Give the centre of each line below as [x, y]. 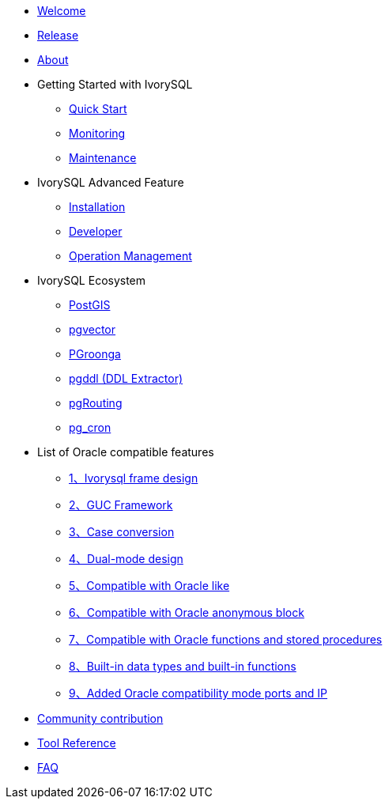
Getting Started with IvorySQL [115, 84]
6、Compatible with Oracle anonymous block [187, 612]
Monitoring [97, 133]
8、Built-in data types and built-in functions [183, 666]
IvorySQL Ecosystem [92, 280]
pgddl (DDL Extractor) [126, 378]
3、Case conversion [122, 532]
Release [58, 35]
